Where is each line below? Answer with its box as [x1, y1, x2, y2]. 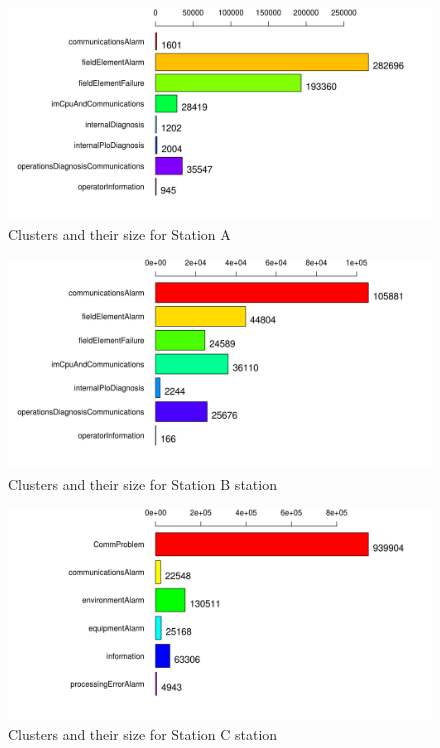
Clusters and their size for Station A [8, 223, 231, 244]
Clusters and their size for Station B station [8, 473, 277, 494]
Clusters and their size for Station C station [8, 723, 278, 744]
